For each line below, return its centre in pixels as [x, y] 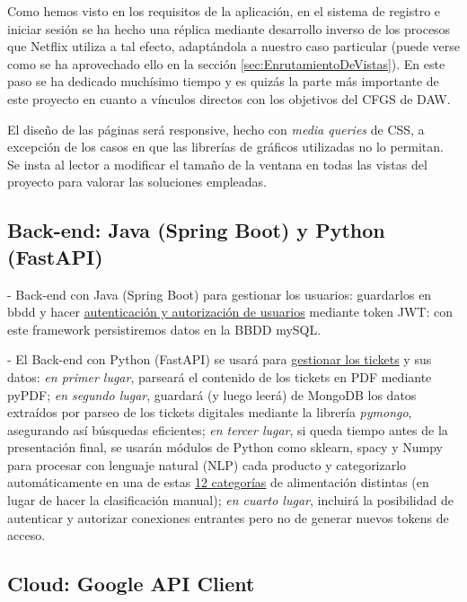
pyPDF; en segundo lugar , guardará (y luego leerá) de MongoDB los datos [212, 394]
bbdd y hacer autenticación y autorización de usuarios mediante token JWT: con [230, 312]
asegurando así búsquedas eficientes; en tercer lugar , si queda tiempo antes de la [228, 429]
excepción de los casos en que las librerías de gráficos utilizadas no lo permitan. [225, 147]
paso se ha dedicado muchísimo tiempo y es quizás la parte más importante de [223, 81]
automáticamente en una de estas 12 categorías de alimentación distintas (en [218, 482]
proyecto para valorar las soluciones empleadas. [137, 182]
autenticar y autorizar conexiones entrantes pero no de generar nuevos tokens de [228, 517]
